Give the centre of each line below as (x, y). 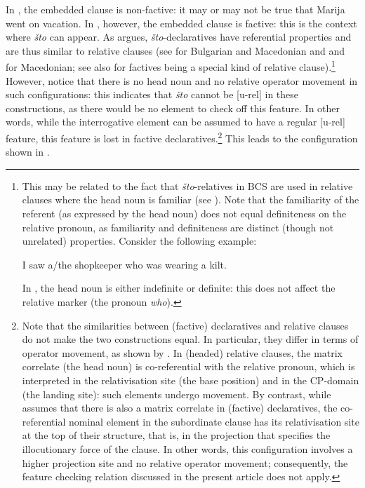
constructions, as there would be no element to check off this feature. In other (173, 108)
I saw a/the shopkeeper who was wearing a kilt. (124, 264)
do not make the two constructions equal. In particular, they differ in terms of (190, 339)
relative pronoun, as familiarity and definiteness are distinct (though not (178, 227)
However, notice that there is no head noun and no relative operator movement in (182, 80)
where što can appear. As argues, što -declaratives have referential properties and (179, 37)
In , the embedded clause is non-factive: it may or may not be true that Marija (175, 9)
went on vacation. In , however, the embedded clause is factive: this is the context (181, 23)
